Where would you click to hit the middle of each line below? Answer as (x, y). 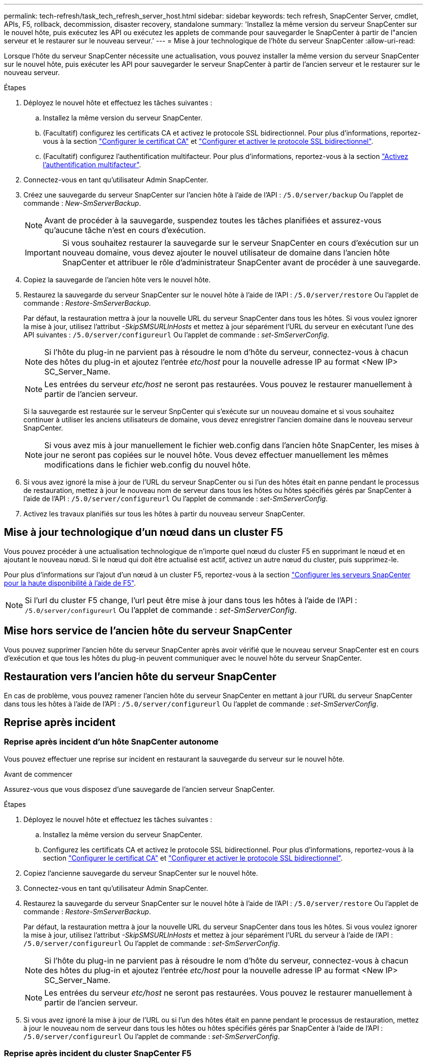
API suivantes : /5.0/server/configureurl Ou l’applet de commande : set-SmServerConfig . (176, 335)
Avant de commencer (38, 774)
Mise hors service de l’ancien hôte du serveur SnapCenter (148, 631)
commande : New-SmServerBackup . (82, 203)
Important (43, 253)
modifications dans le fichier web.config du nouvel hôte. (148, 465)
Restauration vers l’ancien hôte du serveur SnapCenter (140, 677)
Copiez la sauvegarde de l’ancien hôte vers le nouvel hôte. (117, 280)
